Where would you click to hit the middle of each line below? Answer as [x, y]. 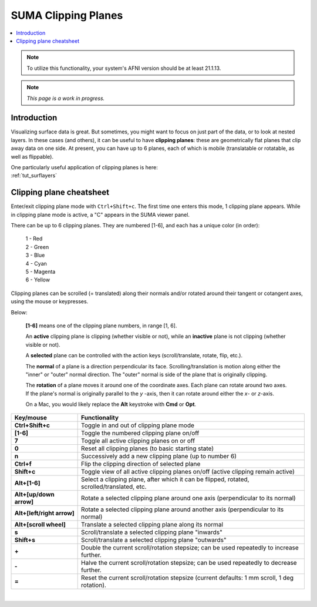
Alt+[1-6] [27, 483]
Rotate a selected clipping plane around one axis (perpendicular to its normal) [188, 498]
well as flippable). [32, 156]
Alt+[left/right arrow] [44, 513]
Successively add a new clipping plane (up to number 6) [159, 457]
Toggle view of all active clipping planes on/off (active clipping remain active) [188, 472]
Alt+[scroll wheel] [40, 525]
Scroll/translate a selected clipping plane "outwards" [154, 540]
